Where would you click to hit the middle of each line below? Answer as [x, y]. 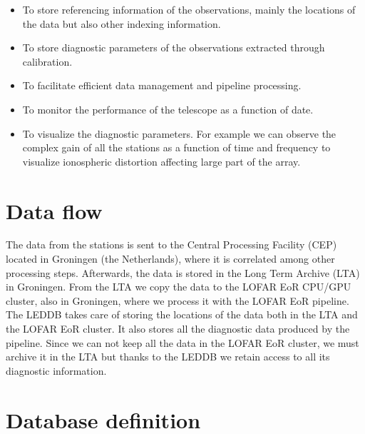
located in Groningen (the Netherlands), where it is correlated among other [170, 259]
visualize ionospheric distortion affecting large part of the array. [161, 161]
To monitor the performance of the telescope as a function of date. [168, 109]
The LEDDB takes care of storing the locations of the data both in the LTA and [182, 314]
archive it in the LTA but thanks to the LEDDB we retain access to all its [168, 357]
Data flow [54, 210]
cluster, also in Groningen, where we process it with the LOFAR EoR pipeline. [178, 300]
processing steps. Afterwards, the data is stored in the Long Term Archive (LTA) [183, 272]
